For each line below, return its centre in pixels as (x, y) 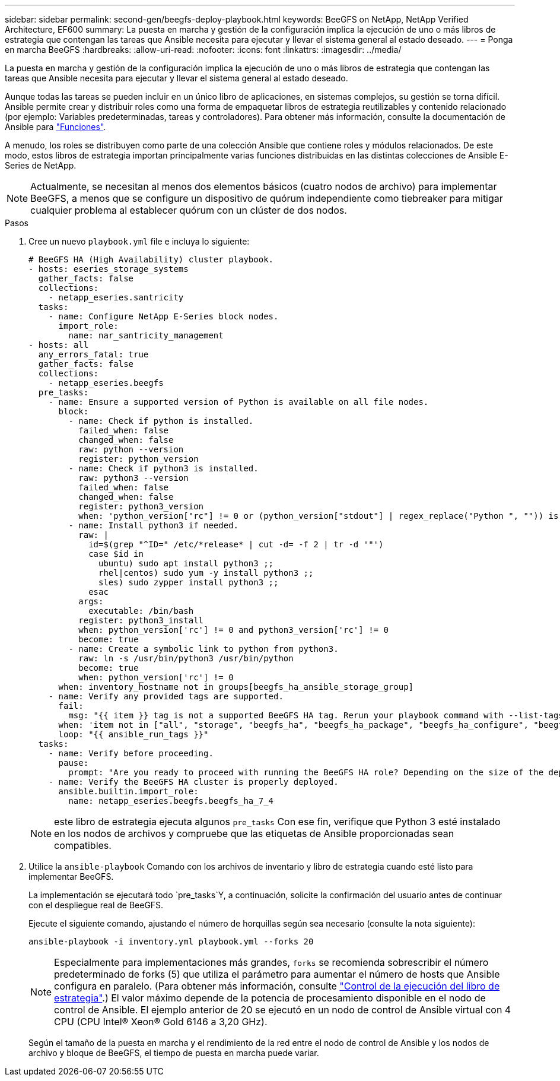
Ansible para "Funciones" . (55, 127)
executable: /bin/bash (141, 611)
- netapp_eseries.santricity (116, 297)
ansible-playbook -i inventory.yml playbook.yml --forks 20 (171, 941)
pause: (74, 763)
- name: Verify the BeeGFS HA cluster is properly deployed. (193, 782)
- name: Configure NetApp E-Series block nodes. (163, 316)
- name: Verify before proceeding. (131, 753)
